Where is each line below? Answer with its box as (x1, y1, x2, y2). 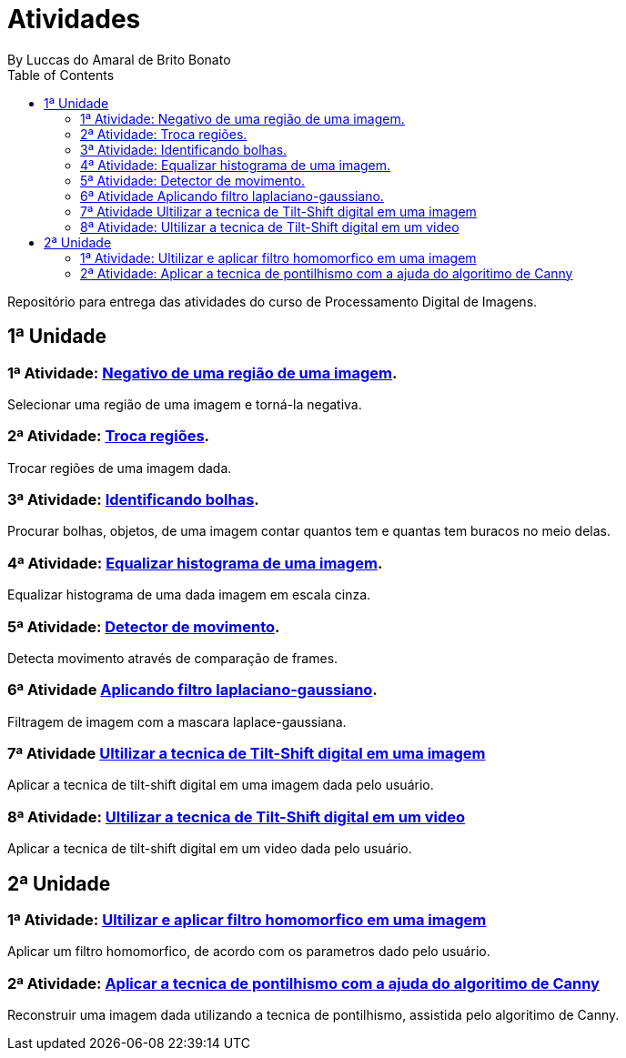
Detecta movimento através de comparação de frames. (7, 650, 338, 666)
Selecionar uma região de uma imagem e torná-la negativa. (7, 396, 362, 412)
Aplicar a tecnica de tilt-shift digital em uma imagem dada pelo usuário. (7, 777, 434, 793)
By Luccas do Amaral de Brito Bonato (7, 51, 231, 67)
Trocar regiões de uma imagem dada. (7, 459, 232, 476)
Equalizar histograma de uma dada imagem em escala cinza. (7, 587, 371, 603)
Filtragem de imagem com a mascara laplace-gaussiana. (7, 713, 347, 730)
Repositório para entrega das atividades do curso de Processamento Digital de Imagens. (7, 293, 538, 309)
